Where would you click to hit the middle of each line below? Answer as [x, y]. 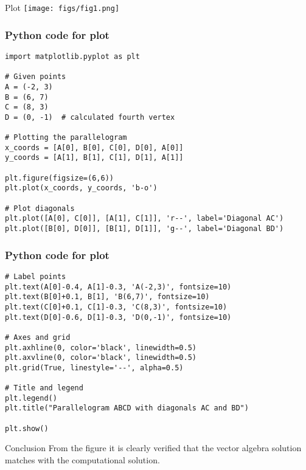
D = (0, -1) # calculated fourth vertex [90, 117]
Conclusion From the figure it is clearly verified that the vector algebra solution [153, 448]
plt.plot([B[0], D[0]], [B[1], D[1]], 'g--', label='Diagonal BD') [144, 229]
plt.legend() [31, 398]
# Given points [36, 77]
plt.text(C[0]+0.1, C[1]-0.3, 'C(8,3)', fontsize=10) [116, 307]
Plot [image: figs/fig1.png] [62, 7]
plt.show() [27, 428]
